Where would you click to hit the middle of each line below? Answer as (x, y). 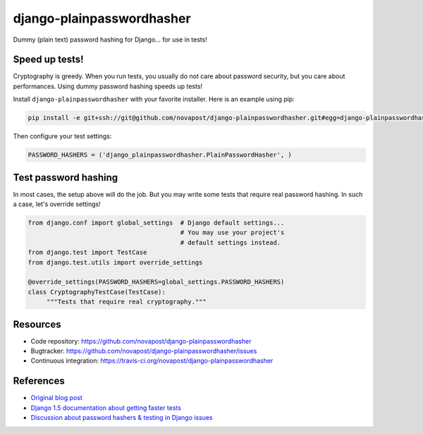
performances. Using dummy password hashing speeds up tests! (108, 86)
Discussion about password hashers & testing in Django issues (122, 418)
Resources (37, 324)
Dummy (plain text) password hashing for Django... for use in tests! (110, 40)
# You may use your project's (232, 233)
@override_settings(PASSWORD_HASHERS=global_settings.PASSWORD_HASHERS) (156, 282)
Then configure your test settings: (62, 136)
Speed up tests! (48, 60)
